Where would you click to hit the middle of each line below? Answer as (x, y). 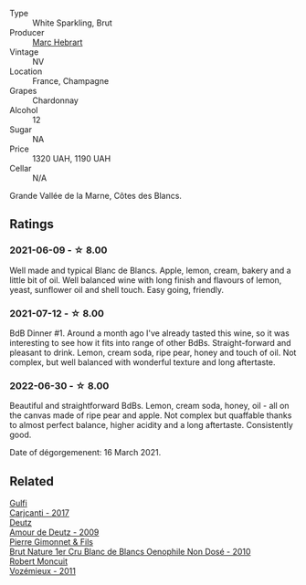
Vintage (24, 52)
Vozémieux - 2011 (42, 571)
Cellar (21, 168)
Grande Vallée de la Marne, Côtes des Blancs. (96, 196)
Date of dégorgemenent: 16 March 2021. (85, 453)
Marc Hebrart (58, 42)
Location (26, 71)
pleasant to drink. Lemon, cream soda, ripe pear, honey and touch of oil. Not (153, 352)
